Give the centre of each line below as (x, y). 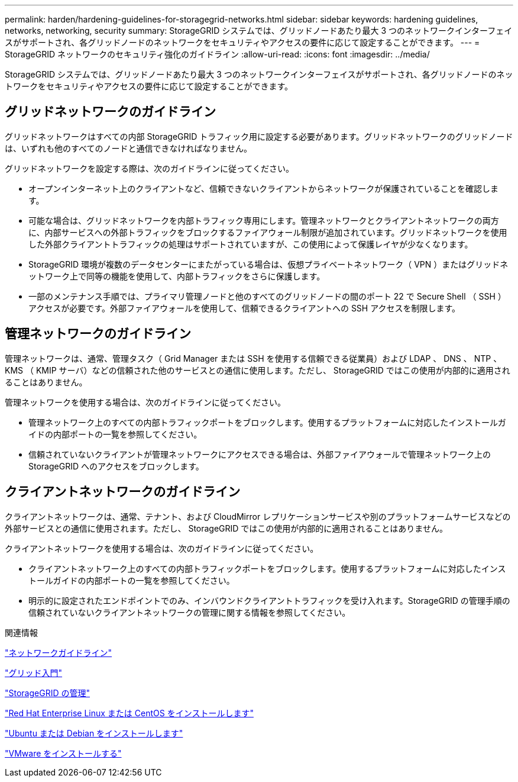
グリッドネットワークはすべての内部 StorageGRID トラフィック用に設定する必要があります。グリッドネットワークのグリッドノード (259, 136)
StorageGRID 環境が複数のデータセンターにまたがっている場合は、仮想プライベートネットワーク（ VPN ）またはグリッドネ (268, 264)
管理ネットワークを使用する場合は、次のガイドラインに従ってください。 (145, 402)
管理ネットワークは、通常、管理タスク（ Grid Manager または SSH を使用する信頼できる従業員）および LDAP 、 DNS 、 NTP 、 (253, 358)
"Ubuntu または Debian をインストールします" (94, 733)
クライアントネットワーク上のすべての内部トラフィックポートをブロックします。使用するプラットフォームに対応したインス (267, 568)
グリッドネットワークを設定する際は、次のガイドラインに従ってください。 (149, 168)
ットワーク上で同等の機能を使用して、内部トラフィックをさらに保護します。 (177, 276)
